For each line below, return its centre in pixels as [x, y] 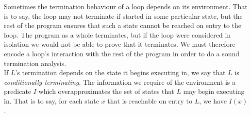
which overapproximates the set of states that [106, 91]
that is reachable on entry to [150, 100]
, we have [213, 100]
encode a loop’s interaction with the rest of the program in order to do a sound [122, 53]
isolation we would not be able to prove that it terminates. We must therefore [120, 44]
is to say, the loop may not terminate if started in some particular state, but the [123, 16]
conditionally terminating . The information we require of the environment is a [120, 82]
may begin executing [214, 91]
